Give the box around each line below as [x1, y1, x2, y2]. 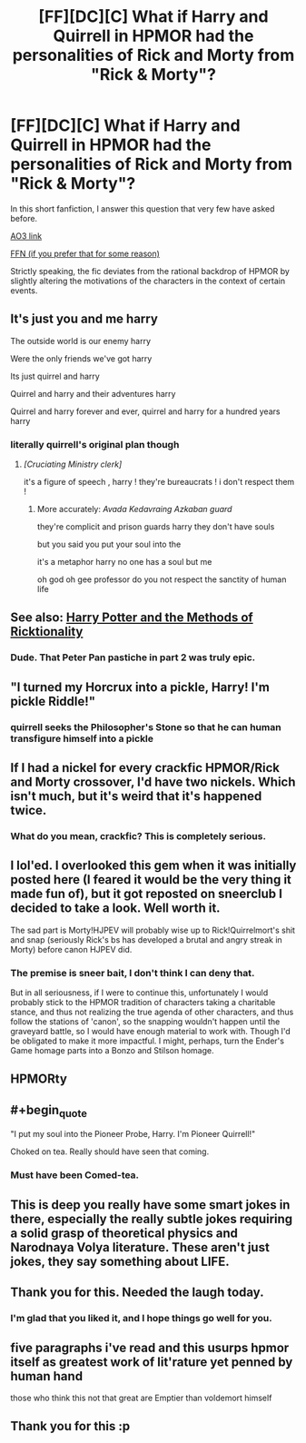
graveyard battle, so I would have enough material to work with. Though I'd [10, 1026, 291, 1037]
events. [10, 284, 38, 296]
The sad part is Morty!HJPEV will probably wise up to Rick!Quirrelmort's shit [10, 924, 296, 935]
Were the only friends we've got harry [10, 352, 153, 364]
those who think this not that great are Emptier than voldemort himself [10, 1392, 272, 1403]
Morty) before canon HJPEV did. [10, 944, 133, 954]
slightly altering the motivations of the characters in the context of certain [10, 275, 285, 286]
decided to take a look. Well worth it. [10, 901, 221, 916]
